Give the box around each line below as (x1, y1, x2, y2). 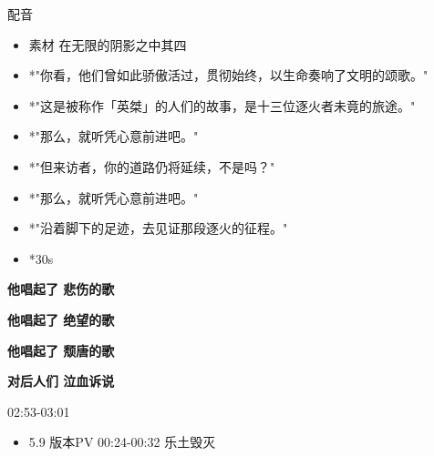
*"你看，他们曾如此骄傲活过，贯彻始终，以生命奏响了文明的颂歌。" (28, 66, 429, 85)
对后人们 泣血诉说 (7, 371, 115, 390)
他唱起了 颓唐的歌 (7, 340, 115, 360)
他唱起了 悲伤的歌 (7, 279, 115, 299)
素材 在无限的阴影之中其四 (28, 35, 187, 54)
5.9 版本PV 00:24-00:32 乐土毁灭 (28, 432, 216, 451)
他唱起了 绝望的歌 (7, 309, 115, 329)
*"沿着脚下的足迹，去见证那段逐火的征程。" (28, 218, 288, 238)
